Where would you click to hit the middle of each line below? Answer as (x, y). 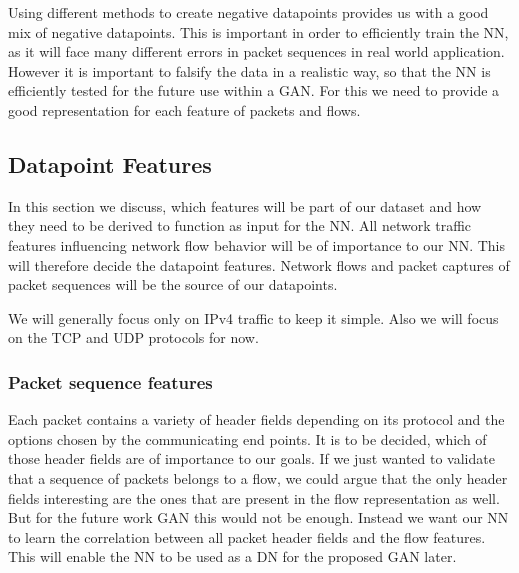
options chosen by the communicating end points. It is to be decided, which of (247, 438)
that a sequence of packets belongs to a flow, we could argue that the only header (258, 477)
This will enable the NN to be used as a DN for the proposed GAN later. (232, 556)
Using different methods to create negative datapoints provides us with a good (248, 12)
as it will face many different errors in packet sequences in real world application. (256, 51)
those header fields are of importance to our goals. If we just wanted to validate (251, 458)
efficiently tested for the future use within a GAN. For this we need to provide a (254, 90)
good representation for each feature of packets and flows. (184, 109)
